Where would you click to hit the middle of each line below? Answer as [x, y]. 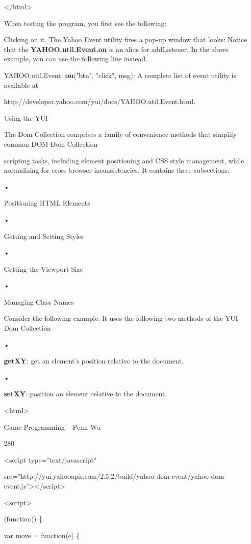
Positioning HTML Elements [47, 203]
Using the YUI [26, 117]
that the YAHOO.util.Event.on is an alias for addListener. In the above [116, 49]
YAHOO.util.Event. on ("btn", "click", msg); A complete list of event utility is [120, 75]
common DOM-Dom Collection [51, 143]
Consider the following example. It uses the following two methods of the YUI [121, 318]
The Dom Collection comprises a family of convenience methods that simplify [120, 134]
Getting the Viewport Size [44, 269]
